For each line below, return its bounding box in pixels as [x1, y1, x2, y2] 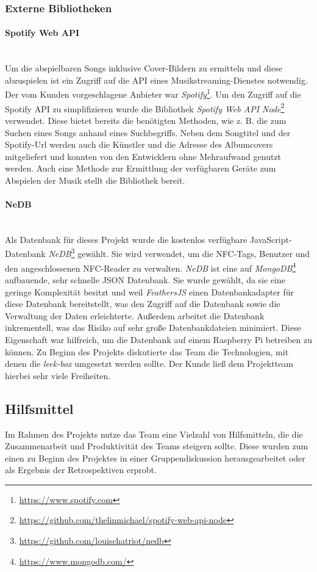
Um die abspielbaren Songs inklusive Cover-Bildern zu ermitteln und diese [5, 62, 282, 74]
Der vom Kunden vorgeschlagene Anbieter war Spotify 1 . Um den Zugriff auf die [5, 86, 301, 101]
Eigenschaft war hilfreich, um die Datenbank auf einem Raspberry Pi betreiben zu [5, 333, 312, 346]
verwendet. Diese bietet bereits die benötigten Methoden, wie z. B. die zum [5, 114, 287, 126]
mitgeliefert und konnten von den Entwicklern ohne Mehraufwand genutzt [5, 150, 282, 162]
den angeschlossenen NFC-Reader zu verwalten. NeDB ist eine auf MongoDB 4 [5, 259, 296, 274]
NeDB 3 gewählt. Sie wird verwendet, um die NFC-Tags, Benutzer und [48, 245, 310, 260]
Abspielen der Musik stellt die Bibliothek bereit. [5, 173, 185, 186]
